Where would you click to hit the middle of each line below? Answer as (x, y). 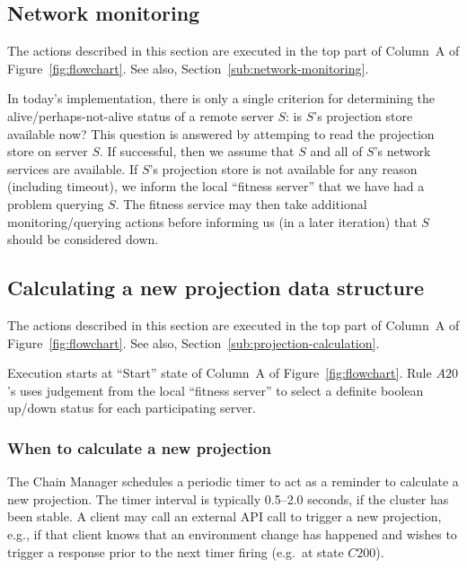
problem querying (56, 203)
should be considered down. (83, 239)
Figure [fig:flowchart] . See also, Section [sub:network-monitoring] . (188, 68)
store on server (48, 151)
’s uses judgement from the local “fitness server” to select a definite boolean (216, 390)
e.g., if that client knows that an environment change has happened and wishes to (232, 533)
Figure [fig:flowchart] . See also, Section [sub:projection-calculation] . (194, 342)
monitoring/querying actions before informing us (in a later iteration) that (212, 221)
